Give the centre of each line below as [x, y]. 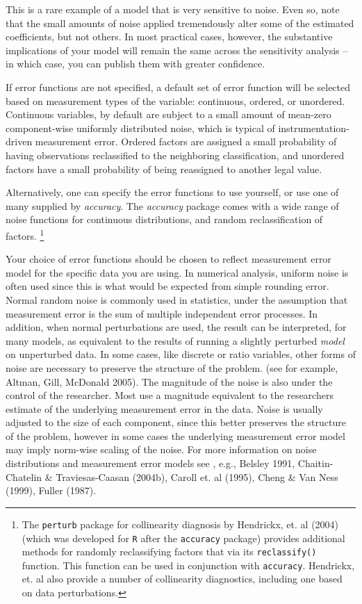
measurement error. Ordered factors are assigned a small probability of [186, 141]
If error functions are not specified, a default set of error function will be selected [178, 87]
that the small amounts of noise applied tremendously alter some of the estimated [180, 23]
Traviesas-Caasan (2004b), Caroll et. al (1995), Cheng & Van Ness [197, 476]
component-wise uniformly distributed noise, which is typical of [140, 128]
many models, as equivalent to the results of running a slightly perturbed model [175, 340]
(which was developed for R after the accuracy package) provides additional [183, 538]
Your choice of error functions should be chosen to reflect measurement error [168, 259]
